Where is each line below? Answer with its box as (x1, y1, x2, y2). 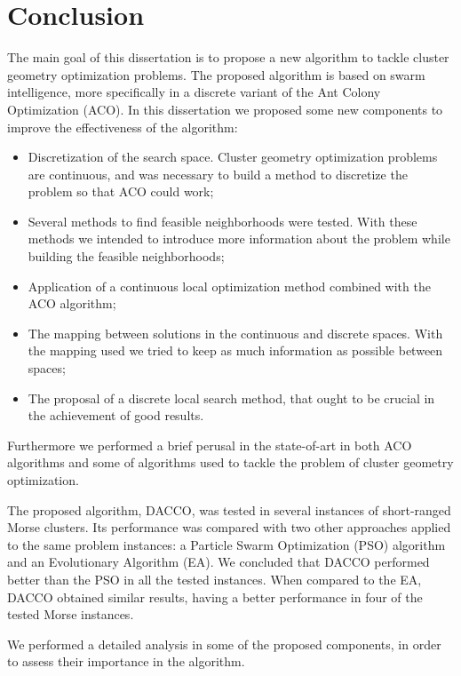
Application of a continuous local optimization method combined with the (28, 276, 431, 295)
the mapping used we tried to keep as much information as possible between (28, 341, 443, 360)
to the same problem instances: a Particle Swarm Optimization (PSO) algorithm (7, 535, 446, 553)
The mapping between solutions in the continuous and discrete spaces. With (28, 323, 443, 342)
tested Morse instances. (7, 605, 134, 624)
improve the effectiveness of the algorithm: (7, 117, 238, 136)
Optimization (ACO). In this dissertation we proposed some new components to (7, 99, 443, 118)
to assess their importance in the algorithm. (7, 652, 245, 671)
